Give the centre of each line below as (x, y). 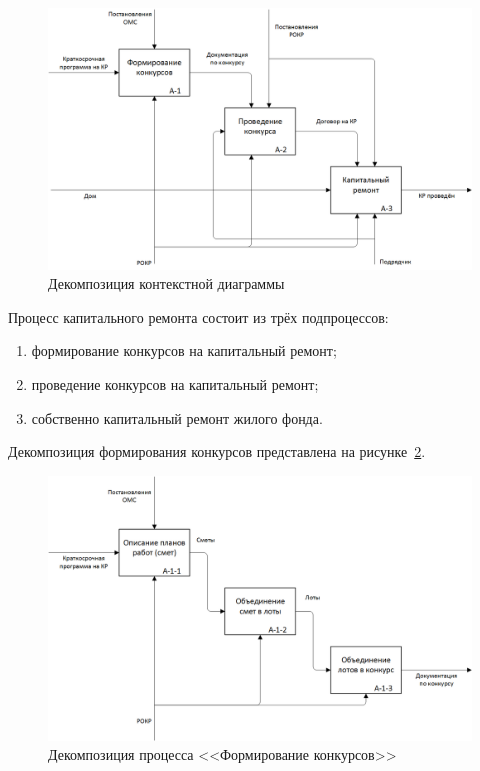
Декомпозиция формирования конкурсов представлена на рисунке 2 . (217, 451)
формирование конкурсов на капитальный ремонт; (184, 350)
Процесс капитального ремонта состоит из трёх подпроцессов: (198, 316)
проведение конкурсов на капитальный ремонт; (175, 384)
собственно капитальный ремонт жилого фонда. (177, 417)
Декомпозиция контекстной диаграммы (166, 283)
